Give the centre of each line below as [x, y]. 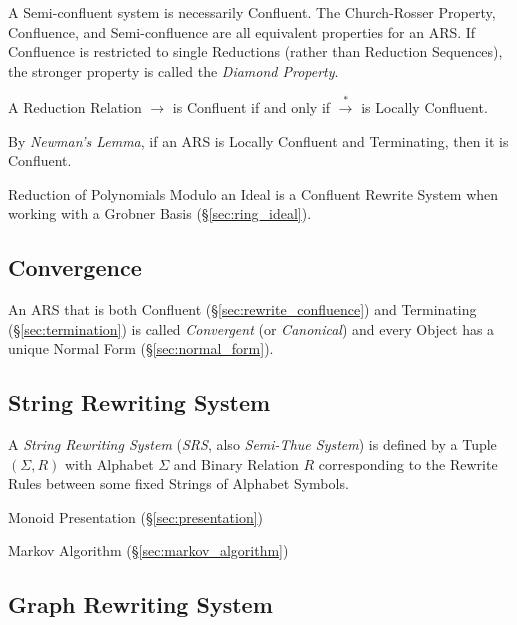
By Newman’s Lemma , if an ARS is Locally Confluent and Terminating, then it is [258, 140]
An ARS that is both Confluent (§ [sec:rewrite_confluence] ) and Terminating [242, 309]
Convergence [75, 267]
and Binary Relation [236, 463]
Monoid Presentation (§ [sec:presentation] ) [136, 516]
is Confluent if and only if [251, 106]
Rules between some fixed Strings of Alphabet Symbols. [178, 483]
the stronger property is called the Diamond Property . [173, 70]
